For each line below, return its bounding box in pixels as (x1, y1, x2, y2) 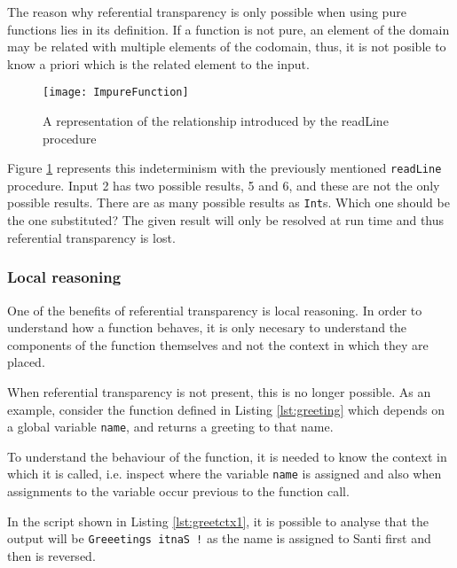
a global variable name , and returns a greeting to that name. (7, 417, 334, 436)
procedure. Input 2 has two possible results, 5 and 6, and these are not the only (7, 175, 440, 194)
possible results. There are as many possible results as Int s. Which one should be (7, 193, 450, 212)
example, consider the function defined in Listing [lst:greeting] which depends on (7, 400, 445, 418)
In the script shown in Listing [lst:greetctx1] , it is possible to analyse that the (7, 511, 429, 530)
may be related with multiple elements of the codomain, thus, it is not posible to (7, 37, 446, 56)
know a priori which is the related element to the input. (7, 54, 310, 73)
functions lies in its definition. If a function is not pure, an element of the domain (7, 19, 450, 38)
